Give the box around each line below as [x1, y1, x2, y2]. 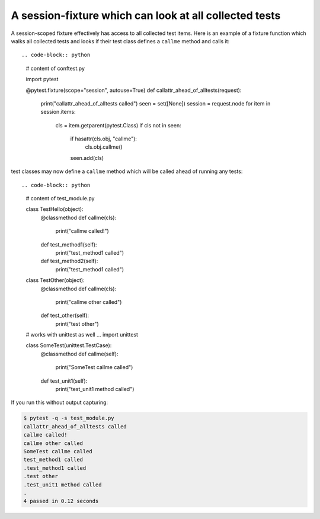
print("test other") [55, 320, 99, 327]
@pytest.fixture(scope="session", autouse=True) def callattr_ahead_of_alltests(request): [25, 86, 242, 94]
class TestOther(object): [25, 277, 85, 284]
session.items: [40, 108, 76, 116]
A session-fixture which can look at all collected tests [11, 9, 281, 22]
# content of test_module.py [25, 195, 95, 202]
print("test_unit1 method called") [55, 386, 135, 393]
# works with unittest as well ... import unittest [25, 331, 139, 338]
